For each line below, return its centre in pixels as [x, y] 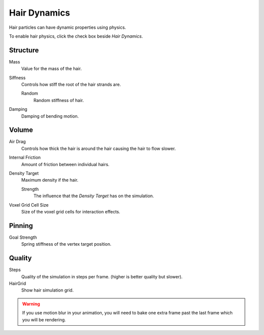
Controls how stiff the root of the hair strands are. [71, 84]
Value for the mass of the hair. [52, 69]
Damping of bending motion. [50, 116]
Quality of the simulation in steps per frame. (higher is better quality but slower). [102, 276]
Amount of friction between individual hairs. [65, 164]
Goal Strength [23, 237]
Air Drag [18, 142]
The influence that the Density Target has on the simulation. [94, 196]
